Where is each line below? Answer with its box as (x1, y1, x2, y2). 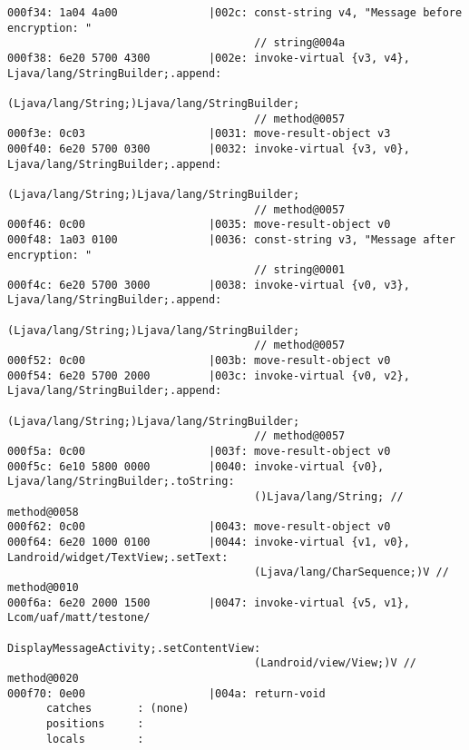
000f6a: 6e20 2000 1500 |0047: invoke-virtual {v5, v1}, (7, 596, 410, 609)
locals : (45, 732, 144, 745)
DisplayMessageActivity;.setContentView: (7, 641, 261, 655)
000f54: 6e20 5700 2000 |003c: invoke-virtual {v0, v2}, (7, 369, 410, 382)
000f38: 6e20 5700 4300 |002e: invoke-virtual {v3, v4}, (7, 51, 410, 64)
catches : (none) (45, 702, 190, 715)
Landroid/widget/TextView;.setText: (7, 550, 229, 564)
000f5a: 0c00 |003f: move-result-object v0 (7, 445, 391, 459)
